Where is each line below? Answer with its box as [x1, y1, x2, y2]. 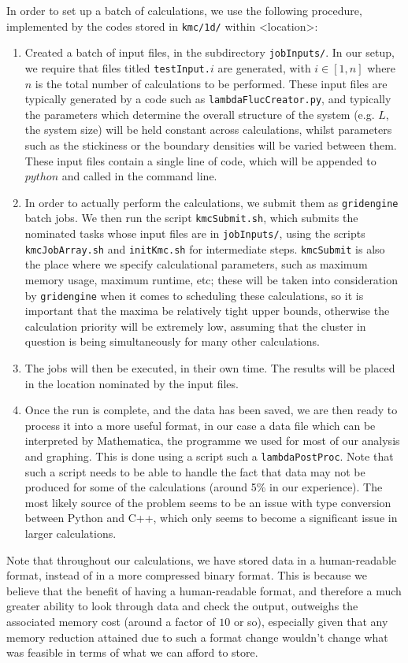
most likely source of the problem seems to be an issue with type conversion [24, 494, 391, 510]
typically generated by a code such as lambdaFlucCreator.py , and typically [24, 91, 391, 107]
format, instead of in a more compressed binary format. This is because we [6, 567, 367, 583]
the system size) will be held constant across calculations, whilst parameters [24, 121, 392, 138]
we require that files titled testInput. [24, 59, 210, 76]
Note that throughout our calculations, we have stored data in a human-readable [6, 551, 396, 568]
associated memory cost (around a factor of [6, 613, 216, 629]
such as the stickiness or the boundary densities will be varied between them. [24, 137, 397, 153]
